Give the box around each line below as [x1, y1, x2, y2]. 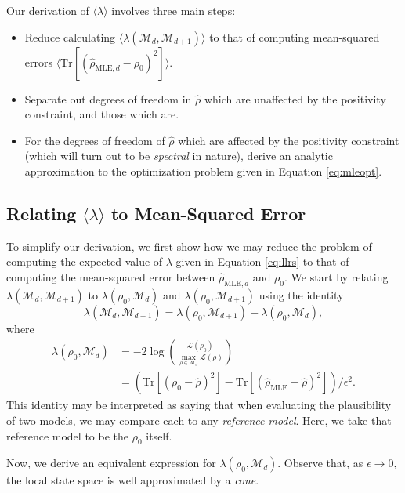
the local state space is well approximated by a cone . [6, 472, 259, 488]
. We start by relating [284, 268, 389, 285]
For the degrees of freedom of [24, 132, 165, 148]
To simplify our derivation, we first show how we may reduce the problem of [6, 237, 372, 254]
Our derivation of [6, 2, 89, 18]
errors [24, 53, 52, 70]
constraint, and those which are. [24, 106, 179, 122]
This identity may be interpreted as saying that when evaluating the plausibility [6, 397, 392, 413]
